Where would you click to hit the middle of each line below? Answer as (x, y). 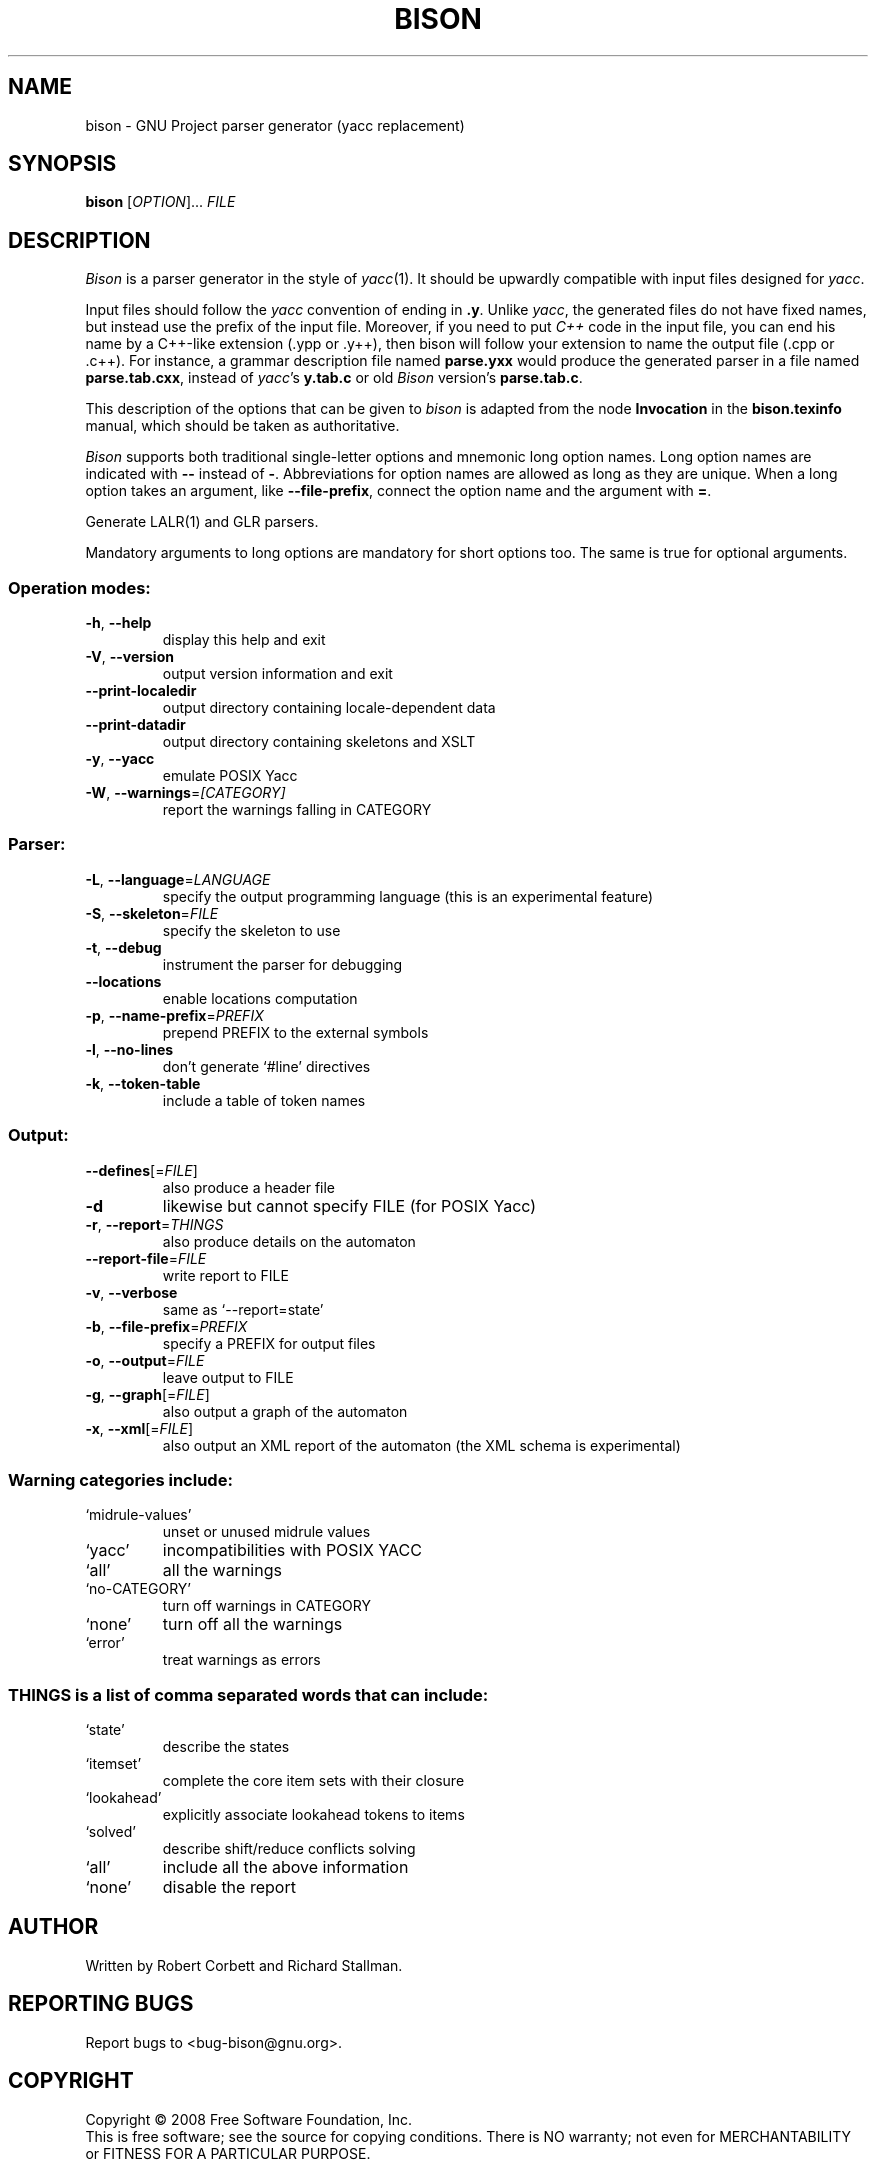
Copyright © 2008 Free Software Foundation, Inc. (249, 2119)
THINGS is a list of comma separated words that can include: (248, 1694)
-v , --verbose (131, 1292)
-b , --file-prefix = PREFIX (166, 1326)
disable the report (229, 1887)
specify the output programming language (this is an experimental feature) (408, 896)
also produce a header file (249, 1187)
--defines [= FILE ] (141, 1170)
